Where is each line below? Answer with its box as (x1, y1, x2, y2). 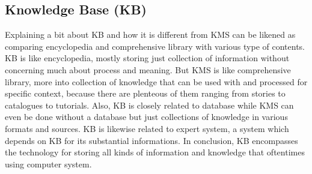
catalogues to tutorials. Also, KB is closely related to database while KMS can (5, 98, 294, 111)
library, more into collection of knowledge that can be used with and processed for (5, 75, 308, 88)
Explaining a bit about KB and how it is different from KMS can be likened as (5, 28, 296, 41)
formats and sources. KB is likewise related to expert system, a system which (5, 122, 289, 134)
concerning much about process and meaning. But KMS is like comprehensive (5, 63, 291, 76)
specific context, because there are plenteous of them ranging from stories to (5, 87, 286, 100)
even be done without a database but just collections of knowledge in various (5, 110, 288, 123)
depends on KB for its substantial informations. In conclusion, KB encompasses (5, 134, 298, 146)
